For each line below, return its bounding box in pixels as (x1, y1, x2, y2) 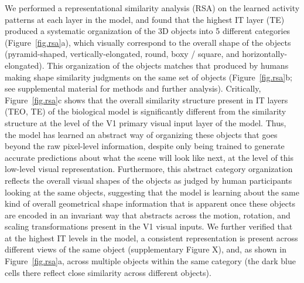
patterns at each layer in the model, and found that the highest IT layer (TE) (5, 13, 285, 25)
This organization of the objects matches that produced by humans (47, 59, 289, 71)
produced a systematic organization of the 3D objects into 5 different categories (5, 25, 291, 37)
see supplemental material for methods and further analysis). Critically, (5, 82, 261, 95)
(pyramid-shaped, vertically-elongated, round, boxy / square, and (5, 48, 240, 60)
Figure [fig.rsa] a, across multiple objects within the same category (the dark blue (5, 255, 296, 267)
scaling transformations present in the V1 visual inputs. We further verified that (5, 220, 293, 233)
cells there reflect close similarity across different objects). (5, 266, 211, 278)
